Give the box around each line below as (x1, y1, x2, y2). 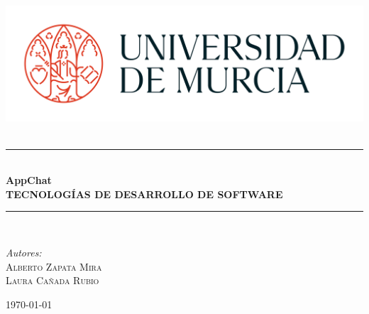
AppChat (6, 173, 52, 188)
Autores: (6, 244, 42, 259)
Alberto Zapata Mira (6, 259, 102, 274)
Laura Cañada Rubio (6, 273, 99, 288)
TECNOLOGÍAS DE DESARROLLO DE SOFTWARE (6, 186, 283, 201)
